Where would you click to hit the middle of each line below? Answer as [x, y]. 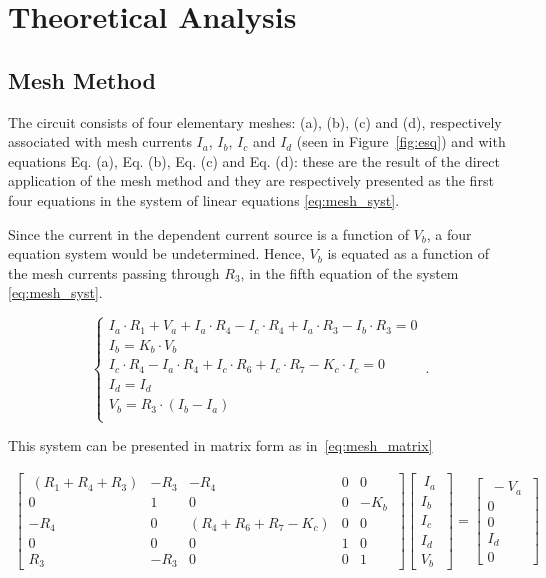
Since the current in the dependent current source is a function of [208, 233]
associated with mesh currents [100, 141]
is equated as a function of [408, 253]
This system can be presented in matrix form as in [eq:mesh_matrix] [220, 445]
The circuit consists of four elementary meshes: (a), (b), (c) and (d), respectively [255, 121]
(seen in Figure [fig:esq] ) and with [401, 141]
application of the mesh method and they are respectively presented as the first [251, 180]
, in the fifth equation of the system [349, 272]
